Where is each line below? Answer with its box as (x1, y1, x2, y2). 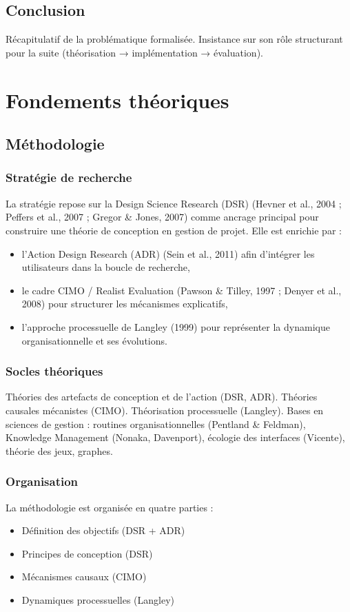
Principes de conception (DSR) (21, 546, 153, 560)
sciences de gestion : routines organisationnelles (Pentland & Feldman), (6, 416, 306, 431)
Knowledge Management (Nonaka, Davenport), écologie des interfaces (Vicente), (6, 430, 345, 445)
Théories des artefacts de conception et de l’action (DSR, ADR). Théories (6, 389, 318, 404)
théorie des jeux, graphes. (6, 443, 113, 458)
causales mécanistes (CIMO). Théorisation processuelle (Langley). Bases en (6, 402, 324, 417)
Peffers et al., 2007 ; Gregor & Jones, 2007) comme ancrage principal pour (6, 210, 319, 224)
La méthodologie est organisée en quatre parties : (6, 500, 214, 514)
